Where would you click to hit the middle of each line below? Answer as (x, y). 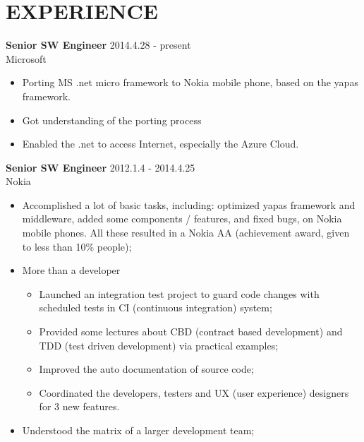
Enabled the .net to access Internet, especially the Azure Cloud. (160, 144)
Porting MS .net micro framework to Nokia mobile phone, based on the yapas (190, 82)
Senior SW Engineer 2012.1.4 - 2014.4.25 (101, 167)
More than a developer (71, 270)
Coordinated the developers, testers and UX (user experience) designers (194, 392)
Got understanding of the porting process (112, 120)
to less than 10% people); (77, 246)
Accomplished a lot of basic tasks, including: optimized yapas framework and (189, 204)
